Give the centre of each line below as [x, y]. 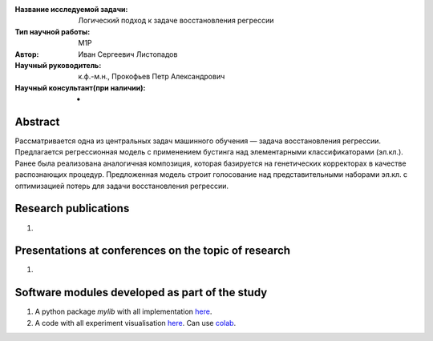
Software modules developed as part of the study [141, 293]
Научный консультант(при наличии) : [80, 87]
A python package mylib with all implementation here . [123, 311]
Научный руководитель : [58, 65]
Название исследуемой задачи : [71, 9]
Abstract [37, 121]
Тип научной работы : [53, 31]
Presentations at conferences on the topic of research [153, 251]
